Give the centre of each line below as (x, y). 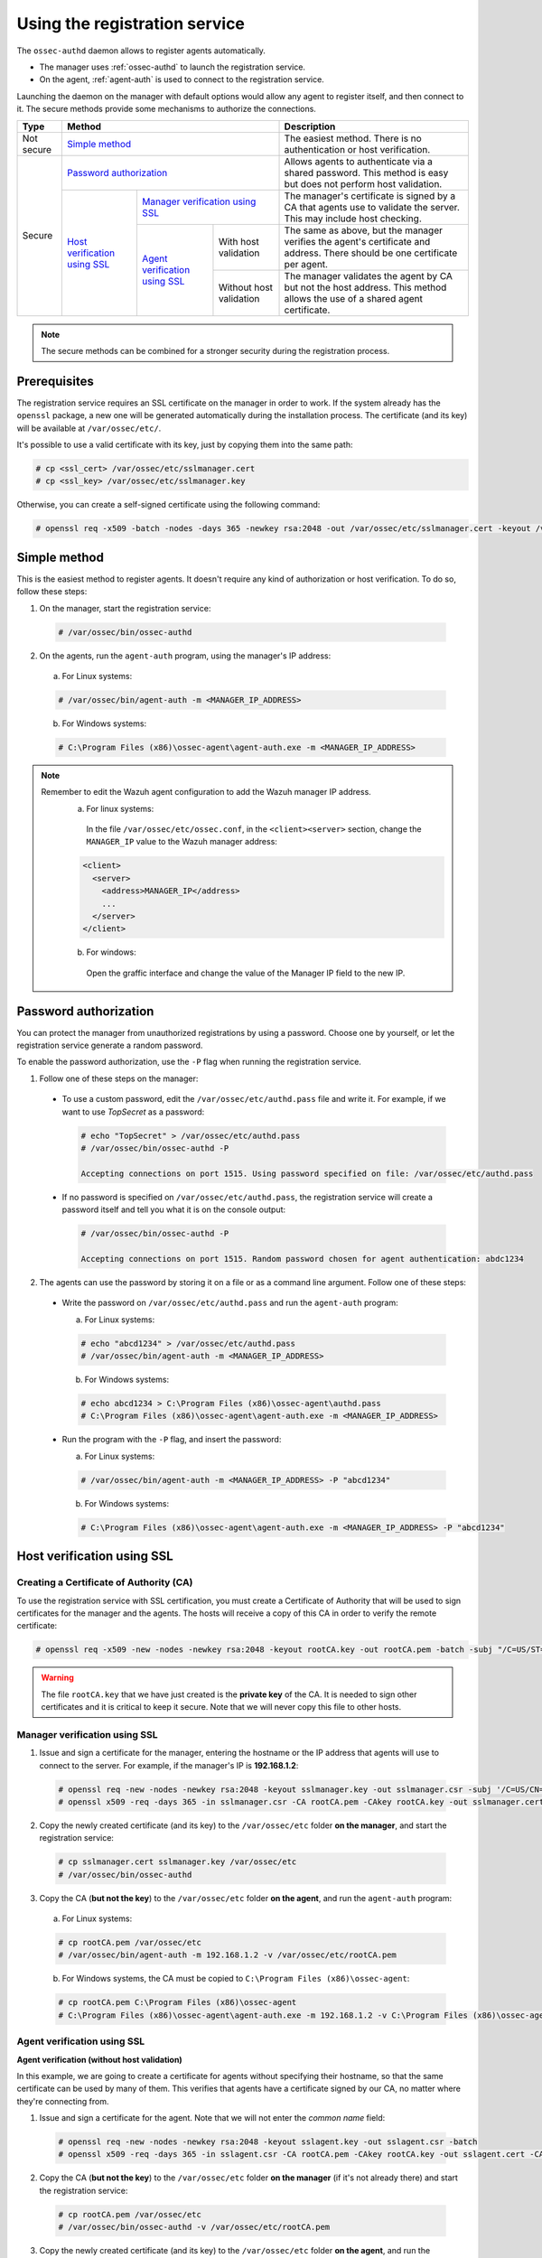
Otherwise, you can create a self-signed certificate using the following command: (168, 505)
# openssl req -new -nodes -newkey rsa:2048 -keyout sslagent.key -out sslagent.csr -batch (268, 2142)
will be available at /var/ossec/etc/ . (89, 428)
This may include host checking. (353, 219)
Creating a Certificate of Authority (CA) (105, 1582)
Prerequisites (55, 381)
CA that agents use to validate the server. (372, 207)
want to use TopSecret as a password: (133, 1112)
